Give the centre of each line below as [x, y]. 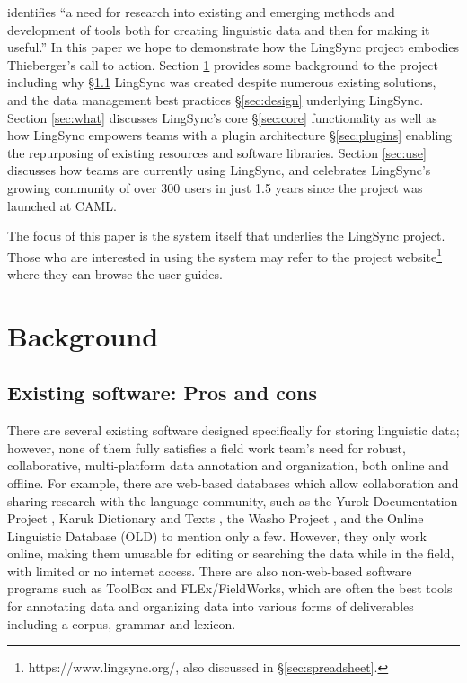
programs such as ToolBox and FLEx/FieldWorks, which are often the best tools [230, 588]
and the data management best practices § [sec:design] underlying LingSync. [216, 99]
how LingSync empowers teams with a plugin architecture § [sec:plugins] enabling [230, 135]
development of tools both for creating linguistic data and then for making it [219, 29]
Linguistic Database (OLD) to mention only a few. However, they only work [217, 535]
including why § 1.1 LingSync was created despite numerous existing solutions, [222, 82]
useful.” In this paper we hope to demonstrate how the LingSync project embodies [233, 47]
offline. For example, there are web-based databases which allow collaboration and [233, 482]
